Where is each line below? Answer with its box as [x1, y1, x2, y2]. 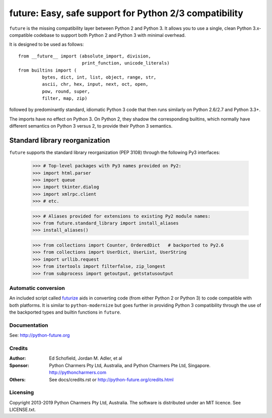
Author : [9, 355, 26, 362]
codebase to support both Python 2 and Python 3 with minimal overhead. [33, 32, 186, 38]
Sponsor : [9, 362, 30, 368]
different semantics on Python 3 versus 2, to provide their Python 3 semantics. [9, 123, 173, 129]
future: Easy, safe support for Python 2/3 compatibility [9, 8, 244, 19]
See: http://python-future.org [9, 332, 70, 338]
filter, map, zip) [42, 96, 88, 101]
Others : [9, 376, 26, 383]
